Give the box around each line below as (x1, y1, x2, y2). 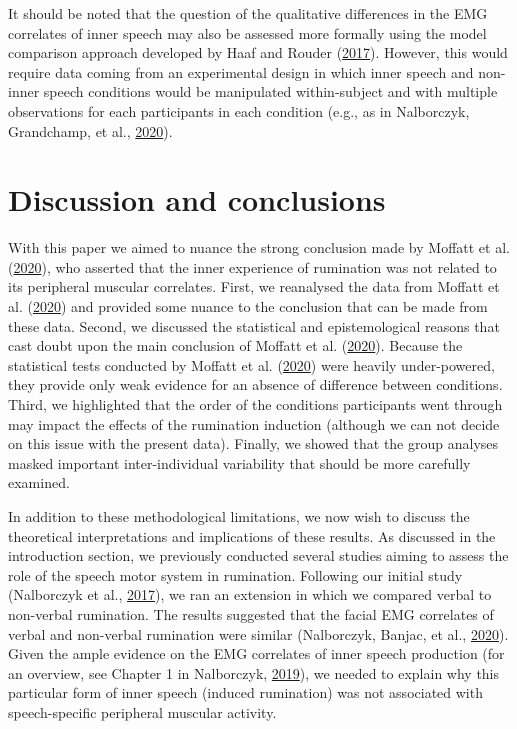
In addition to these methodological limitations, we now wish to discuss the (8, 506, 470, 526)
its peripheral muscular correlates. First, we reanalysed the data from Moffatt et (8, 276, 500, 297)
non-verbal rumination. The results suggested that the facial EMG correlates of (8, 603, 494, 624)
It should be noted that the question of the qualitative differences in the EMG (8, 3, 488, 23)
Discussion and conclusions (8, 179, 386, 220)
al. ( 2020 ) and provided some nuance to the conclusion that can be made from (8, 296, 488, 317)
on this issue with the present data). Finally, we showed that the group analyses (8, 433, 499, 454)
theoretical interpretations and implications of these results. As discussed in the (8, 525, 496, 546)
